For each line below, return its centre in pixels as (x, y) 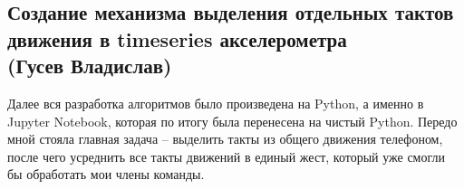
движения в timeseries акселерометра (177, 38)
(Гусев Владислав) (90, 66)
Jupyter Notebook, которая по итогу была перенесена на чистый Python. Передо (232, 121)
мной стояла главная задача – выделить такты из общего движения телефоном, (225, 139)
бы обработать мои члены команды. (106, 174)
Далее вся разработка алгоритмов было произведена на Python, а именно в (216, 103)
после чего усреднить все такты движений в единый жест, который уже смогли (226, 156)
